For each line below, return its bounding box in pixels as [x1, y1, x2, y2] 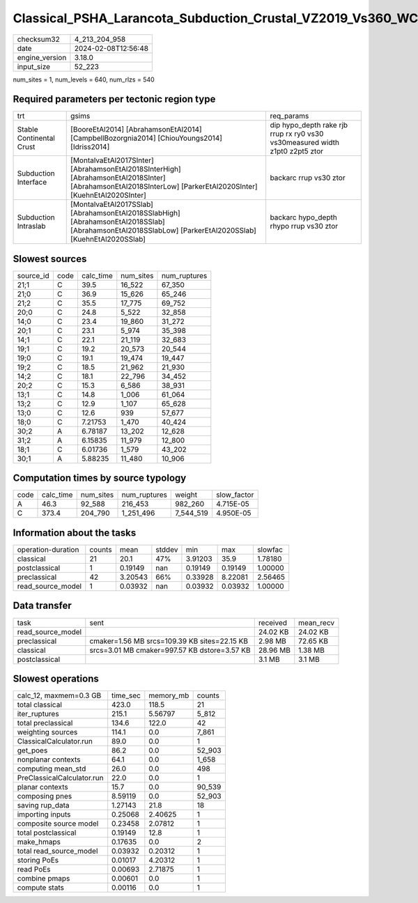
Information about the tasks [13, 527, 137, 539]
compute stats [17, 883, 64, 893]
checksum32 [17, 34, 61, 44]
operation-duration [17, 545, 79, 554]
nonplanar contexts [17, 755, 81, 764]
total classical [17, 700, 62, 710]
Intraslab [17, 222, 46, 231]
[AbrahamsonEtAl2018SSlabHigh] [70, 208, 180, 218]
